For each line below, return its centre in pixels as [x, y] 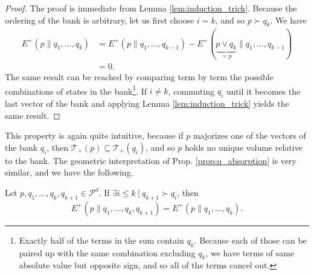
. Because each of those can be [250, 240]
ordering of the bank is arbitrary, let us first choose [100, 20]
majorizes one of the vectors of [249, 135]
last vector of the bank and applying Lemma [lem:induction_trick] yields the [147, 103]
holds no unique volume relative [243, 147]
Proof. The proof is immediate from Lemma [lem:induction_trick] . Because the [151, 8]
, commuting [191, 91]
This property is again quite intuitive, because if [94, 135]
